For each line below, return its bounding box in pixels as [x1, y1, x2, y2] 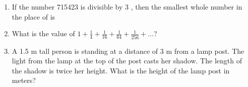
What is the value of [12, 28, 75, 39]
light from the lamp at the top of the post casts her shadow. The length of [12, 55, 242, 66]
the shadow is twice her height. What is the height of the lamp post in [12, 65, 230, 75]
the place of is [12, 11, 55, 22]
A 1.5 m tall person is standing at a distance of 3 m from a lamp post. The [12, 45, 244, 56]
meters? [12, 75, 36, 85]
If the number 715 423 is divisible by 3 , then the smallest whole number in [12, 2, 242, 12]
